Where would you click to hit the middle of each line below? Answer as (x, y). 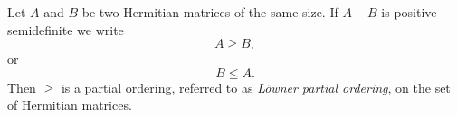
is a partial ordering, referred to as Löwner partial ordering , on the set (256, 87)
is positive (409, 12)
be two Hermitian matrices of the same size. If (210, 12)
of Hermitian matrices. (70, 105)
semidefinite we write (66, 29)
